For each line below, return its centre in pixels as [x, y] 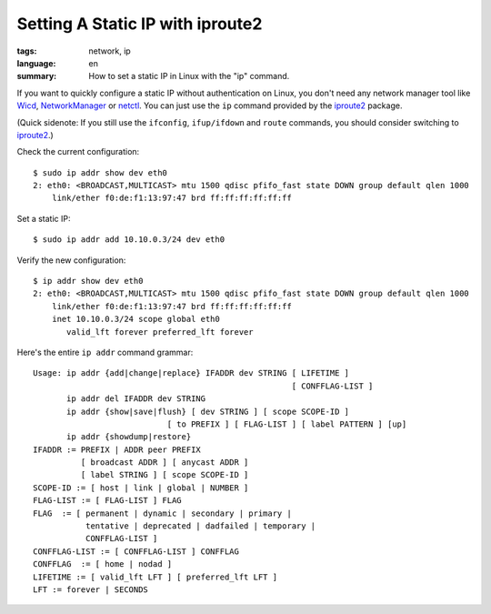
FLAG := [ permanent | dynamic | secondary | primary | [163, 513]
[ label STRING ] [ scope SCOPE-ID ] [165, 475]
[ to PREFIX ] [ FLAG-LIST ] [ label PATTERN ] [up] [287, 424]
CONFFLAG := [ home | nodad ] [103, 564]
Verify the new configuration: [71, 260]
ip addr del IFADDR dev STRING [136, 399]
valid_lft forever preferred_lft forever [160, 332]
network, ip [110, 51]
